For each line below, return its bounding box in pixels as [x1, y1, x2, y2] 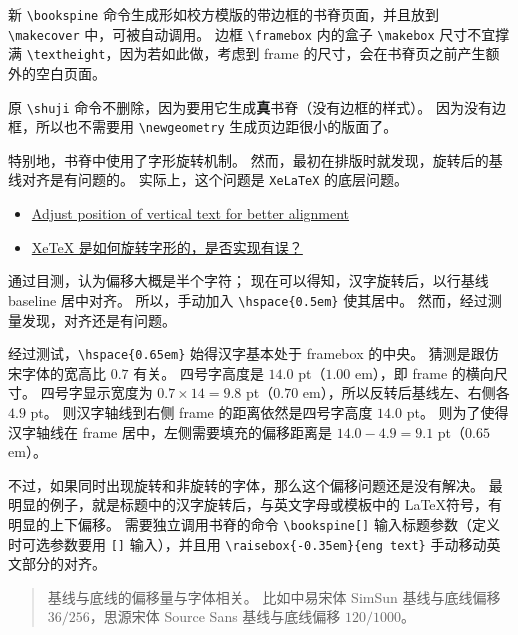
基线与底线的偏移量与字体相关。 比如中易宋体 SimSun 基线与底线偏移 [47, 586, 501, 607]
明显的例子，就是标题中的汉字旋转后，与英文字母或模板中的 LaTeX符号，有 [8, 494, 503, 515]
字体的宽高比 [21, 362, 106, 383]
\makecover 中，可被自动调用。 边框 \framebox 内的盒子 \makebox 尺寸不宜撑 [8, 23, 510, 44]
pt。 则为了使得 [406, 402, 509, 422]
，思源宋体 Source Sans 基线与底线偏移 [89, 606, 341, 627]
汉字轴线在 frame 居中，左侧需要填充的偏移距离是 [8, 421, 332, 442]
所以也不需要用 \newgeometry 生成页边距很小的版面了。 [35, 116, 398, 137]
